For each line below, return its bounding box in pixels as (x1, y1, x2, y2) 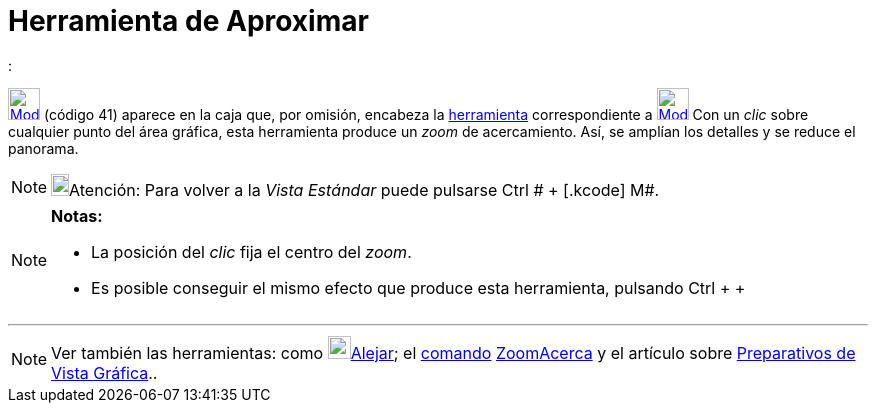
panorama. (8, 139, 79, 157)
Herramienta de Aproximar (8, 4, 369, 38)
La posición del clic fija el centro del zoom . (91, 241, 412, 262)
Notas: (51, 205, 103, 226)
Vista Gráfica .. (51, 362, 158, 383)
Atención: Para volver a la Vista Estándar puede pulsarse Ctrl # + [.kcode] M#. (69, 179, 660, 200)
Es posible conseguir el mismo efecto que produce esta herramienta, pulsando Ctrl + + (91, 277, 746, 298)
